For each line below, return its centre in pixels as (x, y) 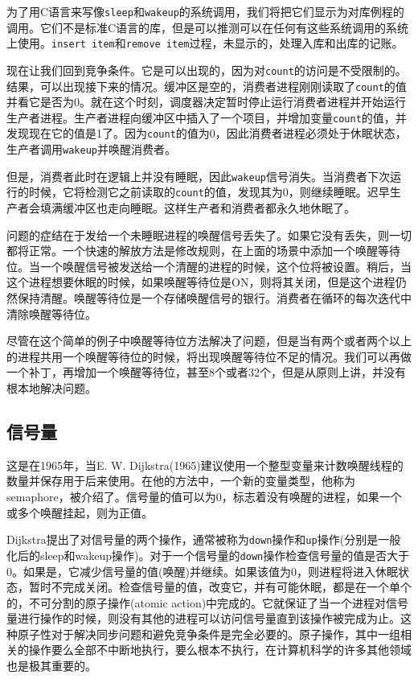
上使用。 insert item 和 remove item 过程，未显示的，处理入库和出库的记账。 (205, 43)
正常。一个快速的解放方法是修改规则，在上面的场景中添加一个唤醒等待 (214, 251)
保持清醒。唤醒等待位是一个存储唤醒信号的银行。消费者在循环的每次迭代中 (214, 298)
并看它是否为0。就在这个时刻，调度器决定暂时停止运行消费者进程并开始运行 (206, 102)
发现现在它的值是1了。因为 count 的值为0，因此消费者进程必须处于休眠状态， (207, 133)
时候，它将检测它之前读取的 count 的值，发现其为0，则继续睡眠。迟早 (209, 192)
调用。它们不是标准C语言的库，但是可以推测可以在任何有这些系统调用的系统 (208, 27)
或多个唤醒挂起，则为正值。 (80, 512)
